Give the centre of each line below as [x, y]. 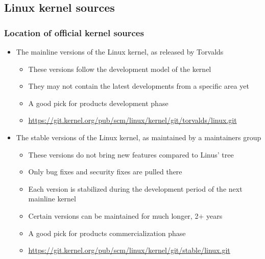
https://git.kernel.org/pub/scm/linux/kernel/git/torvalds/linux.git [132, 120]
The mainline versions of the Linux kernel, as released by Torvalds [120, 51]
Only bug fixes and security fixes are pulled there [105, 172]
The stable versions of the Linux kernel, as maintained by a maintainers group [139, 137]
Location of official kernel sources [74, 32]
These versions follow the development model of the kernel [120, 69]
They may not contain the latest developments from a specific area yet [139, 86]
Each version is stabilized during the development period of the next [135, 188]
